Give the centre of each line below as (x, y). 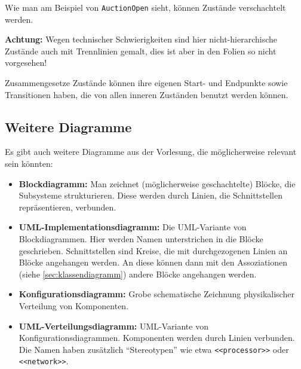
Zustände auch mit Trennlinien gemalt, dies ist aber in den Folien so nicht (141, 51)
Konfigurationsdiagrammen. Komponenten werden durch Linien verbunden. (157, 338)
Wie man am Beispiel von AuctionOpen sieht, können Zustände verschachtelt (145, 7)
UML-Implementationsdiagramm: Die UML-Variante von (133, 227)
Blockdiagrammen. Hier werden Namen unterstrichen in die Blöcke (141, 238)
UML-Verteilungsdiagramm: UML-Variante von (113, 326)
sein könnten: (29, 164)
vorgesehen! (26, 62)
